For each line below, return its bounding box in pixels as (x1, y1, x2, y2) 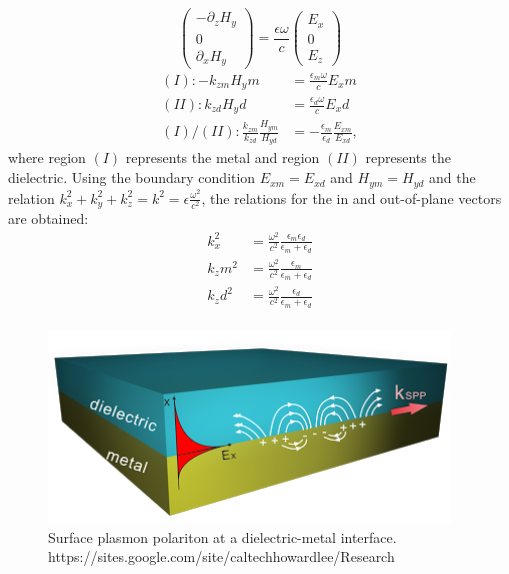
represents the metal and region (125, 147, 320, 168)
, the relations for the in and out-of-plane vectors (201, 187, 502, 208)
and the (429, 167, 476, 188)
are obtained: (8, 207, 89, 228)
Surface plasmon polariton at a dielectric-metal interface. (48, 526, 397, 547)
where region (8, 147, 86, 168)
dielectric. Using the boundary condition (8, 167, 256, 188)
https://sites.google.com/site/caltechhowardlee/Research (48, 546, 395, 567)
